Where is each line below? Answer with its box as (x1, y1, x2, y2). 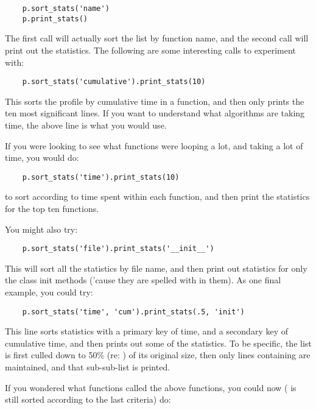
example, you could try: (5, 286, 93, 298)
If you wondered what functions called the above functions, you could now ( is (5, 381, 297, 394)
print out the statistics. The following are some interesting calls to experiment (5, 43, 296, 56)
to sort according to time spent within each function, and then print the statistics (5, 190, 310, 203)
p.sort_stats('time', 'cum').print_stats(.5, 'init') (22, 307, 245, 316)
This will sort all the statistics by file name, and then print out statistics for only (5, 261, 307, 274)
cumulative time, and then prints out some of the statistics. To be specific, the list (5, 336, 312, 349)
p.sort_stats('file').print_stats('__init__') (22, 244, 214, 253)
